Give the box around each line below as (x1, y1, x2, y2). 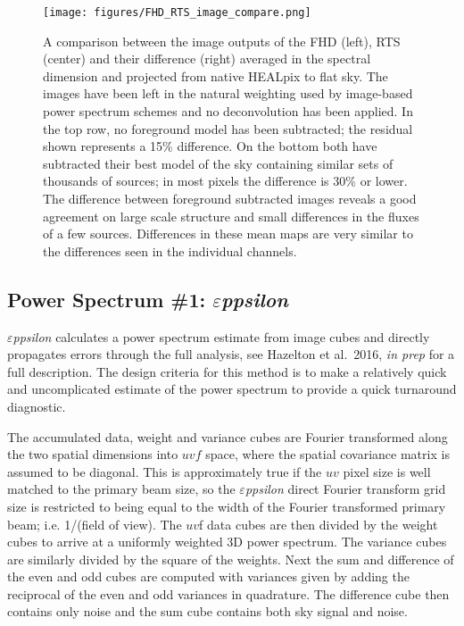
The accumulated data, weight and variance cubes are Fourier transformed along (7, 427, 448, 446)
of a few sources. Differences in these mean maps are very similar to (43, 224, 413, 243)
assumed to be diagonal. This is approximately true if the (7, 462, 322, 480)
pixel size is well (343, 462, 431, 480)
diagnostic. (7, 396, 66, 415)
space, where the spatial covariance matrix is (205, 445, 450, 463)
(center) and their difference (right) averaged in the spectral (43, 49, 371, 68)
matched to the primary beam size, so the (7, 480, 236, 498)
